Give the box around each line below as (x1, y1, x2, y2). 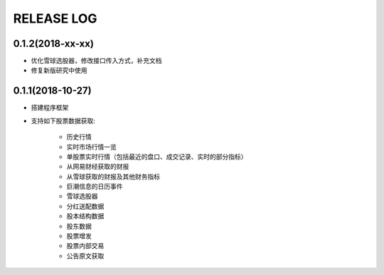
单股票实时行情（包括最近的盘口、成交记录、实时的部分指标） (66, 152, 247, 161)
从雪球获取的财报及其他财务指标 (66, 172, 160, 181)
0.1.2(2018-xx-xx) (13, 38, 94, 50)
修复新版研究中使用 (31, 66, 87, 74)
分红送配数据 (66, 202, 105, 211)
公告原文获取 (66, 252, 105, 260)
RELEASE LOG (13, 11, 97, 26)
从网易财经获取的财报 (66, 162, 129, 171)
